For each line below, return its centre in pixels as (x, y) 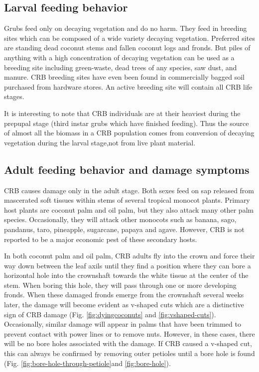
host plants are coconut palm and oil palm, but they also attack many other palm (129, 209)
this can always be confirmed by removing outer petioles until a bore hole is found (129, 353)
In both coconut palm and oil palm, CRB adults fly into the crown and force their (129, 256)
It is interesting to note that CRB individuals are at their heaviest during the (122, 113)
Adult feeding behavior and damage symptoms (127, 169)
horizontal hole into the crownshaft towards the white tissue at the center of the (126, 275)
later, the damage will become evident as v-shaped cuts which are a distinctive (124, 305)
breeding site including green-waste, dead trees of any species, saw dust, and (121, 67)
